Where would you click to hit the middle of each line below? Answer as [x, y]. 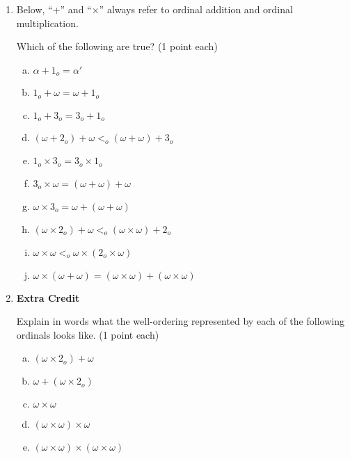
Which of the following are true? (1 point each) [117, 46]
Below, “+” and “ [54, 9]
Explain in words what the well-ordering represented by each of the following [180, 321]
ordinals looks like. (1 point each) [88, 334]
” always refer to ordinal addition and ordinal [196, 9]
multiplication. [47, 23]
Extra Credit [48, 297]
